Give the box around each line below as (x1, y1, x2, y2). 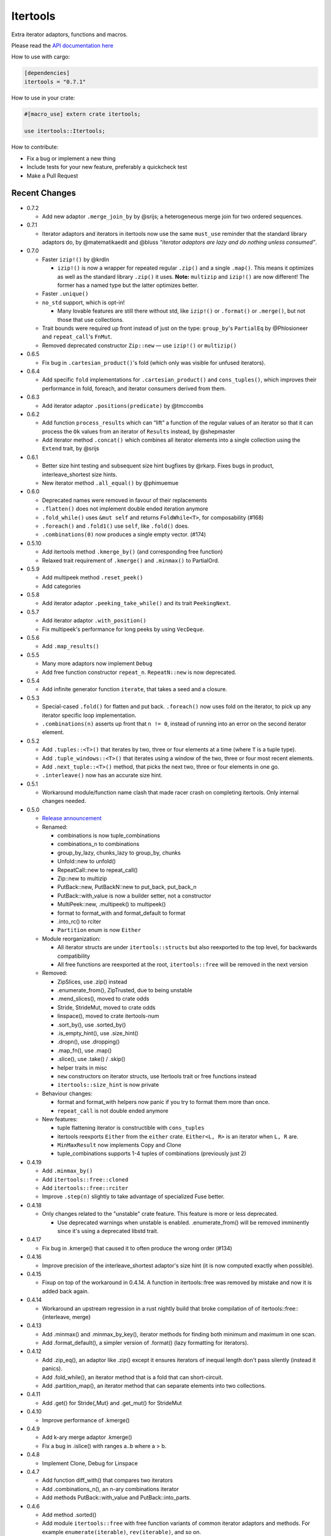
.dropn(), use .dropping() (57, 1038, 120, 1046)
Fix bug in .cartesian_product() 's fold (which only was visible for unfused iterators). (42, 359, 266, 366)
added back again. (42, 1287, 89, 1295)
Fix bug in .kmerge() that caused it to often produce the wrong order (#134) (42, 1244, 232, 1252)
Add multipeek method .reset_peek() (42, 574, 143, 581)
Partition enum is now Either (57, 927, 141, 934)
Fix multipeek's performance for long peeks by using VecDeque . (42, 625, 205, 633)
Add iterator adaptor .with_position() (42, 617, 146, 624)
